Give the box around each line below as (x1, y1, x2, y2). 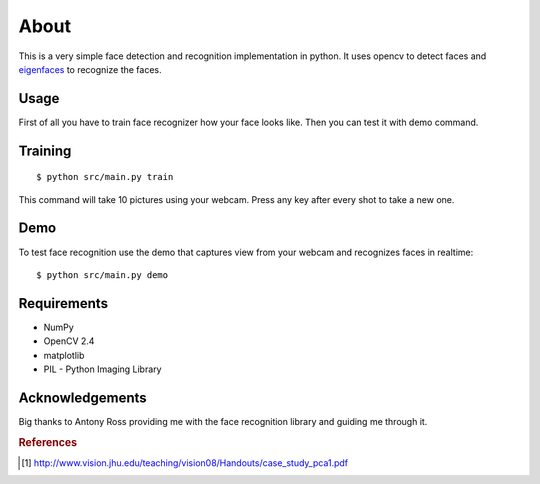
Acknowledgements (18, 389, 147, 406)
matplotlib (43, 349, 85, 361)
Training (18, 142, 72, 159)
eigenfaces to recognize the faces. (18, 63, 162, 75)
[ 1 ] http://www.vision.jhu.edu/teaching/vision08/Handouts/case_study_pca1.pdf (21, 456, 349, 469)
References (18, 435, 78, 449)
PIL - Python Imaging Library (43, 363, 162, 375)
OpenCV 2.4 (43, 335, 95, 347)
